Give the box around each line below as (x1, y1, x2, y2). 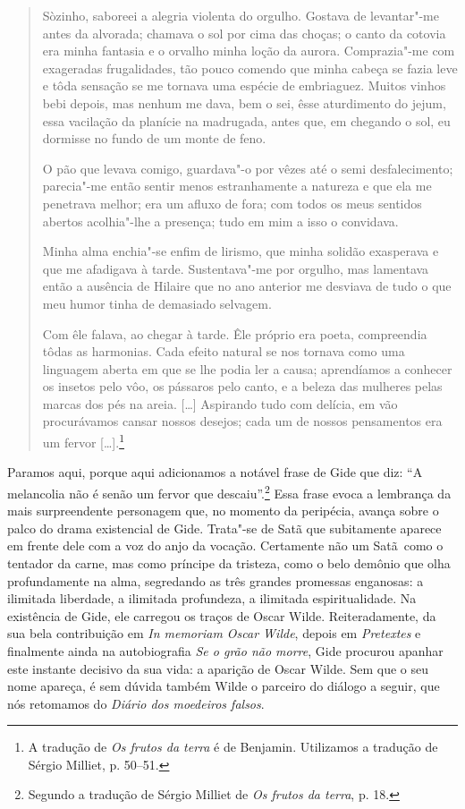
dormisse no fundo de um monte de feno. (42, 129, 266, 148)
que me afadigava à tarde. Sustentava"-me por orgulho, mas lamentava (42, 259, 429, 277)
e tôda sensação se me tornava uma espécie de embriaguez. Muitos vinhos (42, 76, 446, 95)
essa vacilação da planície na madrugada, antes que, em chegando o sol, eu (42, 111, 451, 130)
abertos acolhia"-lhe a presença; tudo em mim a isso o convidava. (42, 211, 399, 230)
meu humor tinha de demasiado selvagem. (42, 294, 272, 312)
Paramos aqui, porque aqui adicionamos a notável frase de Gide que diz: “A (7, 463, 423, 481)
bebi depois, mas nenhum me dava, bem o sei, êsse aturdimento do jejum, (42, 93, 446, 112)
